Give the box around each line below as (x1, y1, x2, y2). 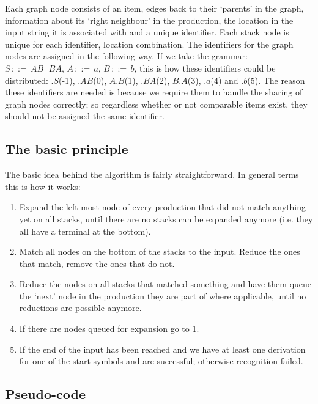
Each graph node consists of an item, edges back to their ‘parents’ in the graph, (5, 2, 304, 14)
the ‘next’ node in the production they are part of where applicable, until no (19, 289, 306, 302)
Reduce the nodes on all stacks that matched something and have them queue (19, 277, 312, 290)
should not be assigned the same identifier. (5, 109, 165, 122)
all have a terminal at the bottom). (19, 224, 151, 237)
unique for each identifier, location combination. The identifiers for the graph (5, 37, 294, 50)
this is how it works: (5, 180, 81, 193)
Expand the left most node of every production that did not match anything (19, 200, 306, 213)
